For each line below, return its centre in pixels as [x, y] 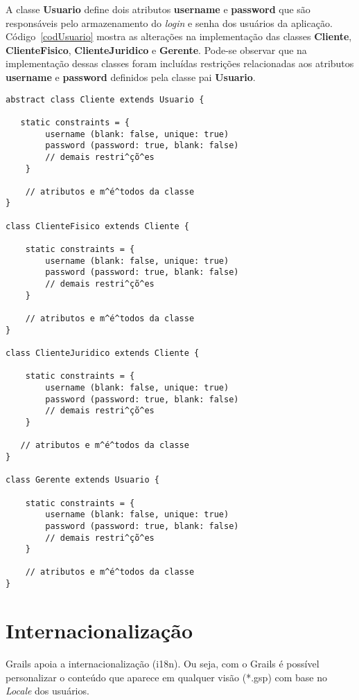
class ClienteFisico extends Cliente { [97, 226]
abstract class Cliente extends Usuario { [105, 99]
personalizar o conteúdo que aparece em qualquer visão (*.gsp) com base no [166, 677]
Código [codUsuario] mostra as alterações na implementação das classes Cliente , [179, 36]
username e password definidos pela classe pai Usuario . [131, 77]
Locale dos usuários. [47, 691]
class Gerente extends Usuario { [82, 480]
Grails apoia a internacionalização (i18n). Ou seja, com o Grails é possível [163, 663]
